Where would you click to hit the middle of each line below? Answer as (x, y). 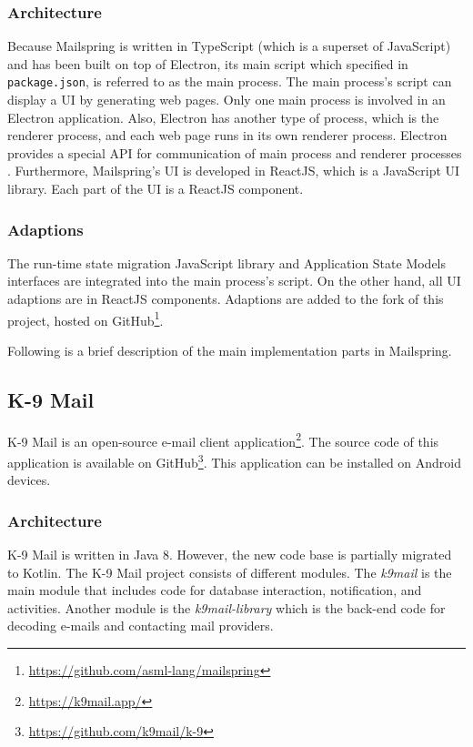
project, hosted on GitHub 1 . (86, 318)
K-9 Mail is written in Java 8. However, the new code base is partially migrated (230, 554)
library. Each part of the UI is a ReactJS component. (156, 189)
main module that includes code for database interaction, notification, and (215, 590)
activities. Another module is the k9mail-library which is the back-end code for (226, 607)
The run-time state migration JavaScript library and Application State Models (227, 262)
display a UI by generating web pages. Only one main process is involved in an (226, 100)
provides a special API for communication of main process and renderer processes (235, 152)
